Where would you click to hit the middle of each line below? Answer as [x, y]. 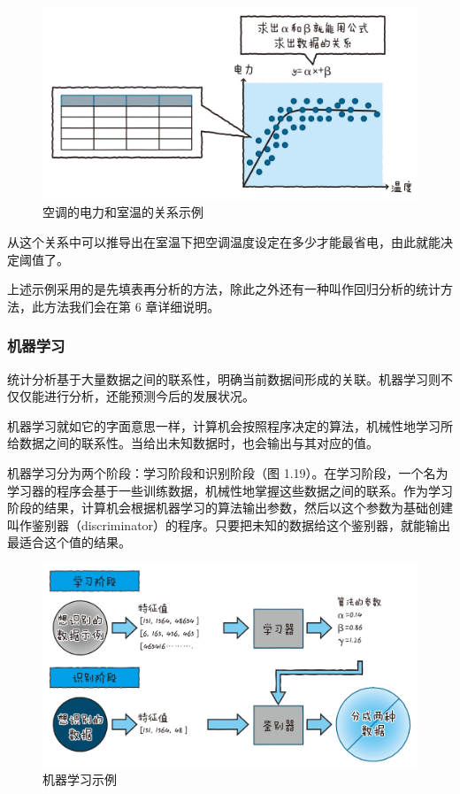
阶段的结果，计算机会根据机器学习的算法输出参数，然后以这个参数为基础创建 [230, 508]
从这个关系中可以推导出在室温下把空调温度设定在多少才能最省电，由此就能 [224, 241]
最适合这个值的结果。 [69, 542]
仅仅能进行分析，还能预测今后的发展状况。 [131, 396]
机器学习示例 [80, 779]
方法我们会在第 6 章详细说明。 [132, 306]
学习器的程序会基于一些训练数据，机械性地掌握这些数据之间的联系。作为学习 [230, 490]
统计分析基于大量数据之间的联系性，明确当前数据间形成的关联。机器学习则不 [230, 378]
